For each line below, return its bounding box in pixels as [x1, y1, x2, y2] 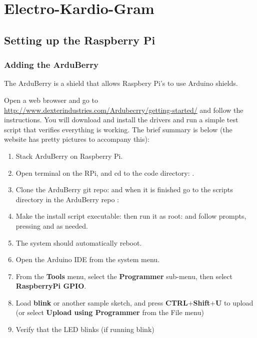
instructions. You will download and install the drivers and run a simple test [4, 114, 238, 125]
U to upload [215, 297, 253, 308]
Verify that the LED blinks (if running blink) [15, 324, 154, 335]
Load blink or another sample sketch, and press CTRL [15, 297, 188, 308]
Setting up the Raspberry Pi [4, 32, 155, 47]
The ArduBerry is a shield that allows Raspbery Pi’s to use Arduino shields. [4, 78, 238, 88]
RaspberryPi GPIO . [15, 281, 86, 291]
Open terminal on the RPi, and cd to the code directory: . [15, 167, 194, 178]
